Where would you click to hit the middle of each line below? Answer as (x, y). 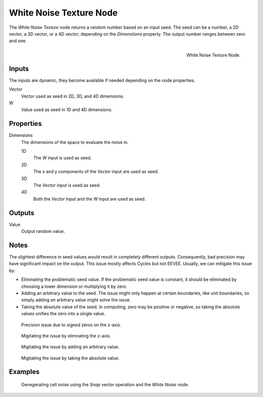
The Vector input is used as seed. (67, 185)
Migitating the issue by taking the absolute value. (70, 358)
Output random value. (43, 231)
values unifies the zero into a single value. (63, 314)
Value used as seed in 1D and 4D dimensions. (67, 110)
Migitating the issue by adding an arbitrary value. (70, 347)
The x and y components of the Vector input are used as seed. (96, 172)
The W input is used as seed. (63, 158)
